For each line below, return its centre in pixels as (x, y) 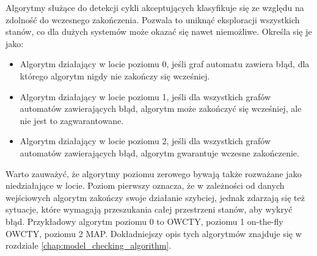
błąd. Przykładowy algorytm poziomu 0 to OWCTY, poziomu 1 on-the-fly (144, 221)
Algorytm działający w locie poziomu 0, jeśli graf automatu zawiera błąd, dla (165, 64)
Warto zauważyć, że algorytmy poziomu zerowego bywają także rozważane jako (154, 173)
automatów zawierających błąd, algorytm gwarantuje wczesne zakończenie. (159, 152)
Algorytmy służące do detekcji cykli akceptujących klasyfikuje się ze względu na (155, 7)
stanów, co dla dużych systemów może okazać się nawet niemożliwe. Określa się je (159, 31)
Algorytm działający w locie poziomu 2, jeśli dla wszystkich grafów (145, 141)
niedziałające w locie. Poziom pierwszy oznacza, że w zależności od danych (145, 185)
